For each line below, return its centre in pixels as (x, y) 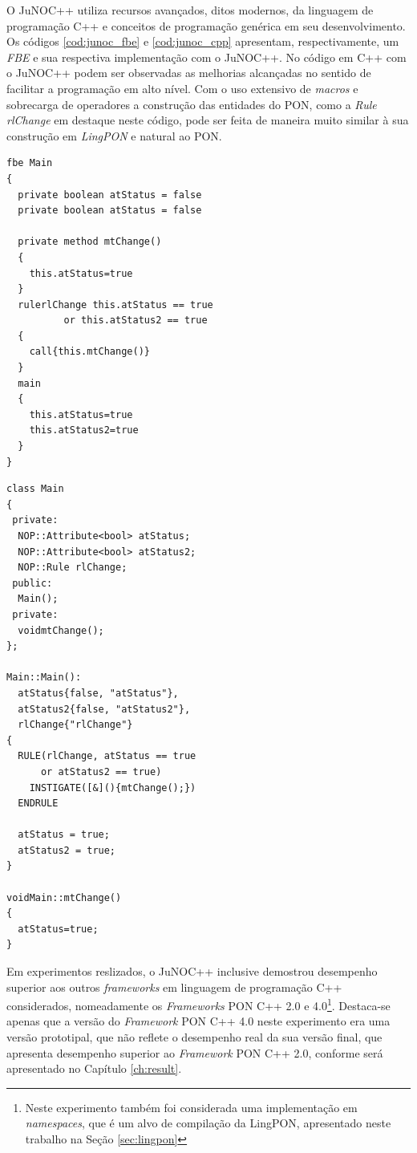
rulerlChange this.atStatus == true (115, 304)
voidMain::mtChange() (64, 897)
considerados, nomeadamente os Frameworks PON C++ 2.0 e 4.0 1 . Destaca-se (198, 1004)
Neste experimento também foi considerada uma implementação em (191, 1107)
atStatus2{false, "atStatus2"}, (104, 709)
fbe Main (30, 163)
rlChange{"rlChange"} (75, 725)
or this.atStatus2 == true (136, 321)
